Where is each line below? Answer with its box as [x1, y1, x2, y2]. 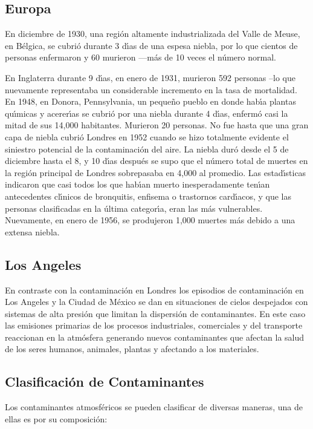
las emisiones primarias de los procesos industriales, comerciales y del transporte [5, 319, 303, 332]
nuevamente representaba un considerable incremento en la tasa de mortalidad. [5, 83, 297, 96]
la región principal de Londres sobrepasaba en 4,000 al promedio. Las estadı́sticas [5, 166, 306, 178]
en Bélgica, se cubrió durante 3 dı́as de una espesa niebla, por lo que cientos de [5, 39, 298, 51]
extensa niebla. [5, 225, 60, 238]
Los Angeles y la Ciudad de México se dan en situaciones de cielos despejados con [5, 295, 308, 308]
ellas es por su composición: [5, 412, 108, 425]
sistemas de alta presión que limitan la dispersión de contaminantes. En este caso [5, 307, 306, 319]
